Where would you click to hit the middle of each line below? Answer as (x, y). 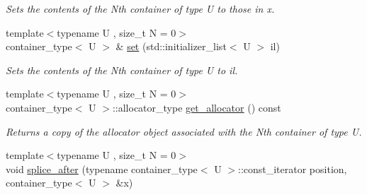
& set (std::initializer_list (171, 46)
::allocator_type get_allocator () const (197, 107)
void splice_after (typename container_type (102, 169)
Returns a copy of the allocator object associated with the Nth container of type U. (184, 131)
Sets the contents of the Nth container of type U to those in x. (140, 8)
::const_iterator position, (292, 169)
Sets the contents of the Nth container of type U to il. (122, 70)
